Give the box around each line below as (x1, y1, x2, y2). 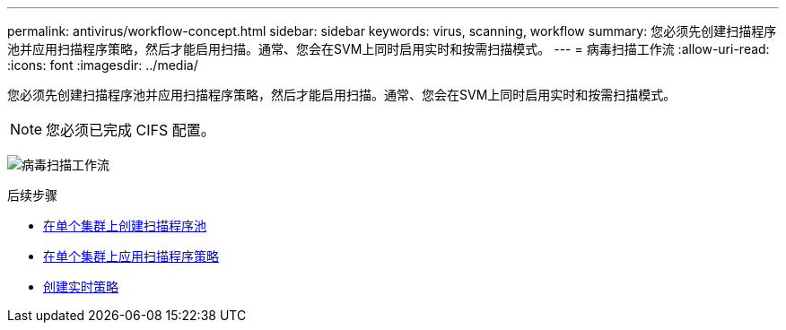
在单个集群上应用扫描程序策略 (43, 248, 219, 264)
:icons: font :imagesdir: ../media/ (7, 57, 198, 73)
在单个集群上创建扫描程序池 (43, 218, 206, 233)
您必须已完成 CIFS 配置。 (46, 121, 215, 139)
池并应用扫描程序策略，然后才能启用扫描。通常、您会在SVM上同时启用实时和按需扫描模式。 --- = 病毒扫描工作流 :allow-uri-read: (7, 41, 770, 56)
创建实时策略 (43, 279, 118, 294)
